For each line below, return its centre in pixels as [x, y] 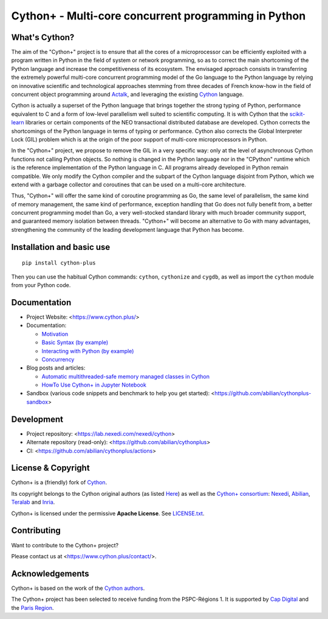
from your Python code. [41, 285]
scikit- [297, 114]
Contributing [36, 531]
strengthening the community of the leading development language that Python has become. [128, 229]
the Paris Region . [32, 607]
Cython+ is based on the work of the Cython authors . [78, 588]
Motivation [55, 334]
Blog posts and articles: [56, 368]
